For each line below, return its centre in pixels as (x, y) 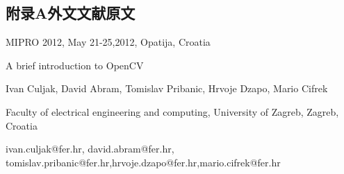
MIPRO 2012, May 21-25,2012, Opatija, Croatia (108, 42)
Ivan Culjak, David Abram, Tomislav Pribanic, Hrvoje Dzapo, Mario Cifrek (167, 88)
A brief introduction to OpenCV (75, 65)
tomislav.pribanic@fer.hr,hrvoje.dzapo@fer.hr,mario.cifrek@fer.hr (143, 162)
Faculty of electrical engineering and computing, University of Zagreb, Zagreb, (172, 111)
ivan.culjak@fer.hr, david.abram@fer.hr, (90, 149)
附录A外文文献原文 (71, 13)
